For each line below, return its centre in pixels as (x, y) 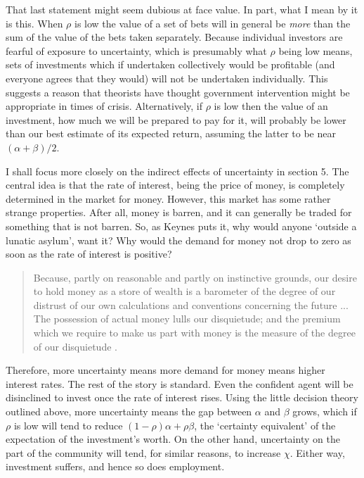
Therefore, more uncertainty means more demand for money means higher (165, 370)
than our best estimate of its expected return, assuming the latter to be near (171, 133)
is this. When (34, 23)
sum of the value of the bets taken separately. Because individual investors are (174, 37)
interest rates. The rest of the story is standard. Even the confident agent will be (180, 383)
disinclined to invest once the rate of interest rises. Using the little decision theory (182, 397)
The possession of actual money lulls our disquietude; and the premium (187, 319)
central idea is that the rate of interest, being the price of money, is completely (175, 185)
